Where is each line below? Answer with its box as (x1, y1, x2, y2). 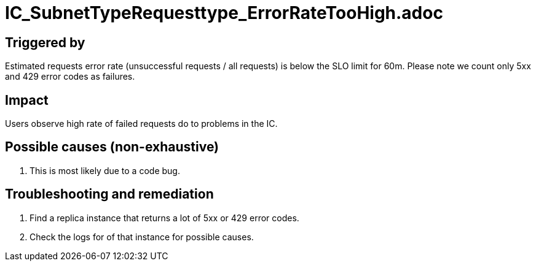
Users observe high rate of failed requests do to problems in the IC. (5, 118, 278, 129)
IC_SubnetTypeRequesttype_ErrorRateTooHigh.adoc (5, 2, 443, 23)
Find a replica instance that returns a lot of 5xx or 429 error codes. (30, 212, 299, 223)
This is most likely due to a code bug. (30, 165, 180, 176)
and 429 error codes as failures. (5, 71, 135, 82)
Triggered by (5, 34, 85, 50)
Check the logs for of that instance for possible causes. (30, 231, 254, 242)
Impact (5, 92, 49, 108)
